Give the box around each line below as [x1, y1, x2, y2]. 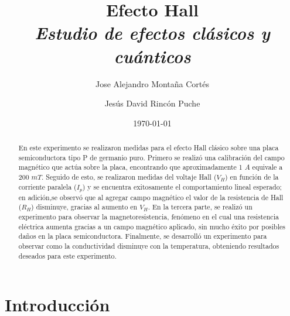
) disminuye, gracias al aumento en [31, 202, 138, 212]
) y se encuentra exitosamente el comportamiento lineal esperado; [82, 181, 282, 191]
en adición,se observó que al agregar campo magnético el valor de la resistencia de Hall [18, 192, 284, 202]
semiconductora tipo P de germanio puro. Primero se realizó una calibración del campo [18, 152, 285, 162]
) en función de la [225, 172, 279, 182]
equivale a [252, 162, 283, 172]
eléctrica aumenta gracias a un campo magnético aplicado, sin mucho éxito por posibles [18, 221, 285, 231]
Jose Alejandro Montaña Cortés [95, 77, 210, 90]
